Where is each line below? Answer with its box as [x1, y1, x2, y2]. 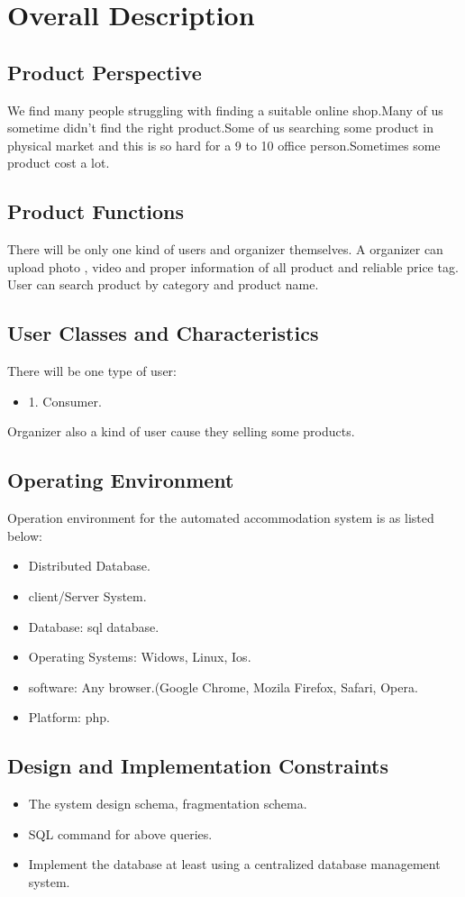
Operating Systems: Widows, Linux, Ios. [28, 647, 251, 666]
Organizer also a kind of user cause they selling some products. [7, 422, 355, 441]
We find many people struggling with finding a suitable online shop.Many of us [7, 100, 443, 119]
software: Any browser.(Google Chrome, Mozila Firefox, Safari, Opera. [28, 677, 418, 696]
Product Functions [7, 197, 185, 225]
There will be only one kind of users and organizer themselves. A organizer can [7, 240, 443, 259]
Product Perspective [7, 58, 202, 86]
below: [7, 526, 42, 545]
